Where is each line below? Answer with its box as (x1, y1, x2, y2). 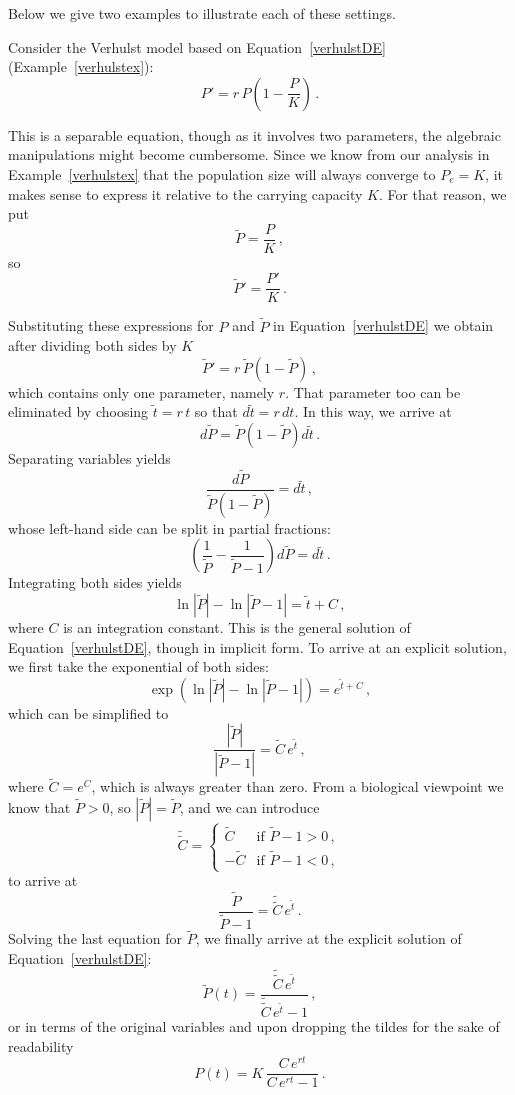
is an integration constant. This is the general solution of (63, 616, 411, 637)
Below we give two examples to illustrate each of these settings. (8, 3, 396, 23)
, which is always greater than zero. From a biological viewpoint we (91, 776, 504, 797)
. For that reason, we (378, 183, 507, 204)
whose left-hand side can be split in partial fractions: (8, 517, 331, 538)
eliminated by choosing (8, 401, 149, 422)
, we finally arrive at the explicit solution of (195, 928, 462, 949)
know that (8, 797, 71, 818)
